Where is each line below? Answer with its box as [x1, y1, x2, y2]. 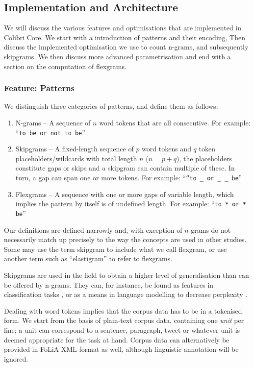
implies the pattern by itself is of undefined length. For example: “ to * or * [15, 198, 246, 209]
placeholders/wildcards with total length [15, 153, 137, 163]
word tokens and [142, 144, 191, 154]
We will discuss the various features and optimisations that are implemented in [4, 23, 242, 33]
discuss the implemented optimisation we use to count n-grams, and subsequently [4, 42, 249, 52]
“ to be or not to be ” [15, 127, 85, 137]
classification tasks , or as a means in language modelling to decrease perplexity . [4, 289, 248, 299]
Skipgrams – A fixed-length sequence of [15, 144, 134, 154]
